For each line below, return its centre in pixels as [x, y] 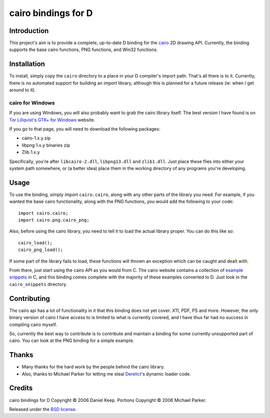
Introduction [29, 31]
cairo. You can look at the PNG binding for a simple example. [72, 340]
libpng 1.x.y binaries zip [46, 145]
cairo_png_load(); [41, 250]
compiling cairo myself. [33, 324]
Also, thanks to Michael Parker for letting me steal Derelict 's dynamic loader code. [106, 374]
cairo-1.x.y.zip [36, 138]
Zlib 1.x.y [31, 152]
